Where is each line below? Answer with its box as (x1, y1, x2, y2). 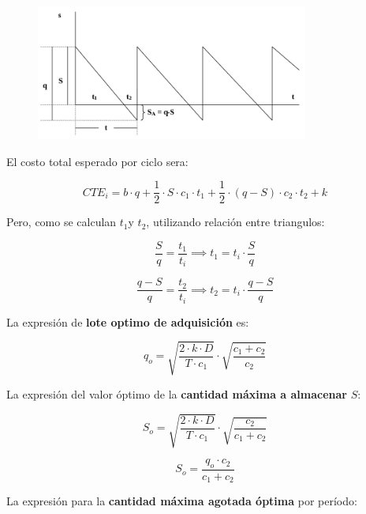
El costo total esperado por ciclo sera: (6, 153, 189, 169)
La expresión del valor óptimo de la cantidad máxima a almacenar (6, 385, 347, 402)
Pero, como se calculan (6, 214, 117, 230)
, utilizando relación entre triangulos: (146, 214, 325, 230)
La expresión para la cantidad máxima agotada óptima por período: (6, 493, 357, 509)
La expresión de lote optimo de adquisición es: (6, 313, 249, 330)
